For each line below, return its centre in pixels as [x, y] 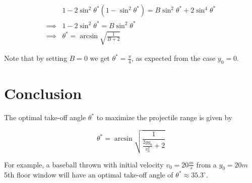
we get [100, 58]
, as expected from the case [173, 58]
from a [206, 164]
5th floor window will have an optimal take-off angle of [89, 175]
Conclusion [43, 93]
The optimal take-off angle [45, 117]
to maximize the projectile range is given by [164, 117]
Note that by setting [36, 58]
